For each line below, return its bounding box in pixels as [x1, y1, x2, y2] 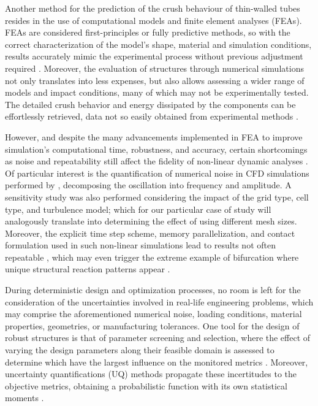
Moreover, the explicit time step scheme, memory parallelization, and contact [5, 226, 295, 239]
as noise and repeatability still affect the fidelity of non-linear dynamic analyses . [5, 155, 308, 167]
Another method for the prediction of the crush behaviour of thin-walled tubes [5, 2, 300, 14]
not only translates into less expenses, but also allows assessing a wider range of [5, 74, 305, 86]
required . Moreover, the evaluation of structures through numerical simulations [5, 61, 304, 74]
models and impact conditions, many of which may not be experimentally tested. [5, 86, 309, 99]
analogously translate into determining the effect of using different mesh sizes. [5, 215, 297, 228]
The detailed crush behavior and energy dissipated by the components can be [5, 98, 296, 110]
